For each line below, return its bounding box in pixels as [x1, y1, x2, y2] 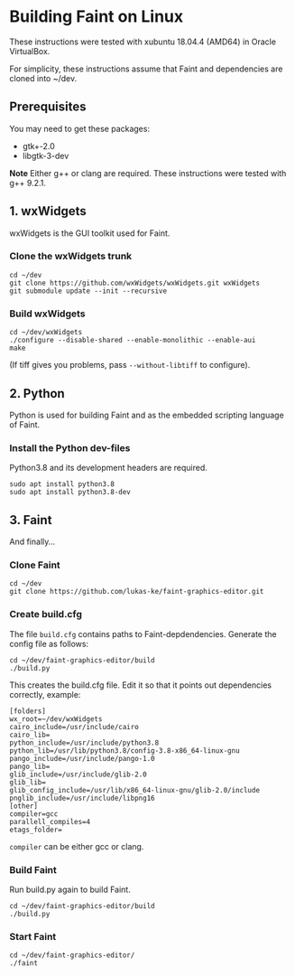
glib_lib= [9, 777, 47, 787]
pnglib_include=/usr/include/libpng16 [9, 793, 155, 802]
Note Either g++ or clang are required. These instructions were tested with [9, 167, 287, 178]
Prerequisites [9, 99, 87, 115]
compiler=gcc [9, 809, 59, 819]
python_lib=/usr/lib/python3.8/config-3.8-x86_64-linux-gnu [9, 746, 241, 755]
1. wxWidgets [9, 203, 88, 219]
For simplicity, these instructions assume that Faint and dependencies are [9, 63, 283, 74]
